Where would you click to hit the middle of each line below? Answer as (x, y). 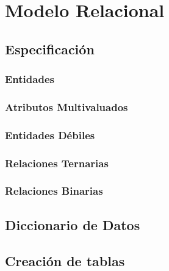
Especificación (50, 49)
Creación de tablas (65, 260)
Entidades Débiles (50, 135)
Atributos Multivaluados (67, 107)
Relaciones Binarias (54, 191)
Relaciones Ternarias (57, 163)
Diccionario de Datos (73, 224)
